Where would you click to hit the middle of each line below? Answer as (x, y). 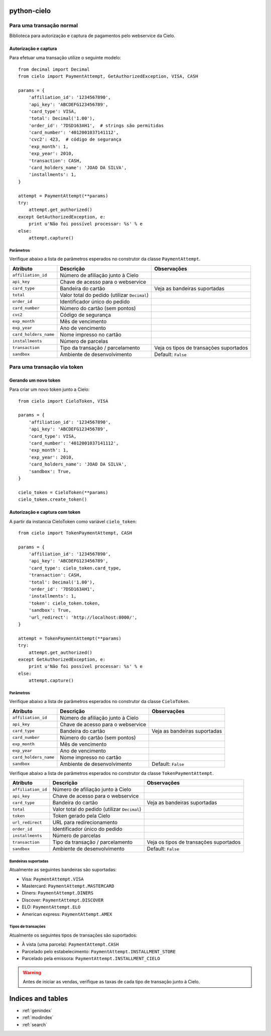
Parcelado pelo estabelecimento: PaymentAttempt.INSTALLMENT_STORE (99, 951)
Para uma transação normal (44, 26)
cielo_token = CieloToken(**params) (63, 492)
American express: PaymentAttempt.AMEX (67, 914)
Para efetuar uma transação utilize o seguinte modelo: (65, 58)
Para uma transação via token (46, 367)
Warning (32, 972)
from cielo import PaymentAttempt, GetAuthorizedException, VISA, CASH (108, 76)
